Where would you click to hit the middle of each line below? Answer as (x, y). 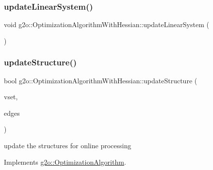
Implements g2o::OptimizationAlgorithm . (65, 162)
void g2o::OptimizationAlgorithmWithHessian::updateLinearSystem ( (106, 24)
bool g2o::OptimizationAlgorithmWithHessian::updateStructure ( (101, 80)
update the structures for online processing (68, 145)
